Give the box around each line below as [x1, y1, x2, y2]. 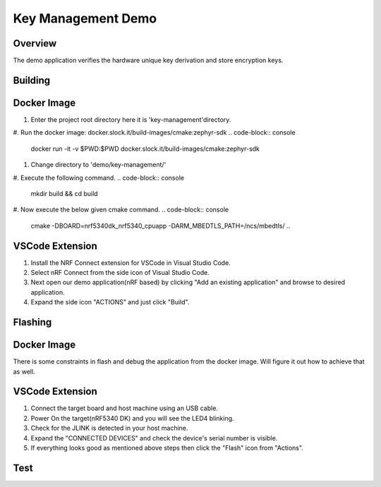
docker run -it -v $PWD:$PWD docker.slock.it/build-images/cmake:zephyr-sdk [30, 144, 260, 153]
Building [13, 74, 51, 86]
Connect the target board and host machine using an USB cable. [30, 404, 219, 412]
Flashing [13, 316, 52, 328]
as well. [13, 367, 35, 376]
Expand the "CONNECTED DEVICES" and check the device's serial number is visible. [30, 433, 278, 442]
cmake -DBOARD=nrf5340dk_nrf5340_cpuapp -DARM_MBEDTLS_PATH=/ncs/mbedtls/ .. [30, 221, 291, 230]
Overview [13, 37, 57, 49]
